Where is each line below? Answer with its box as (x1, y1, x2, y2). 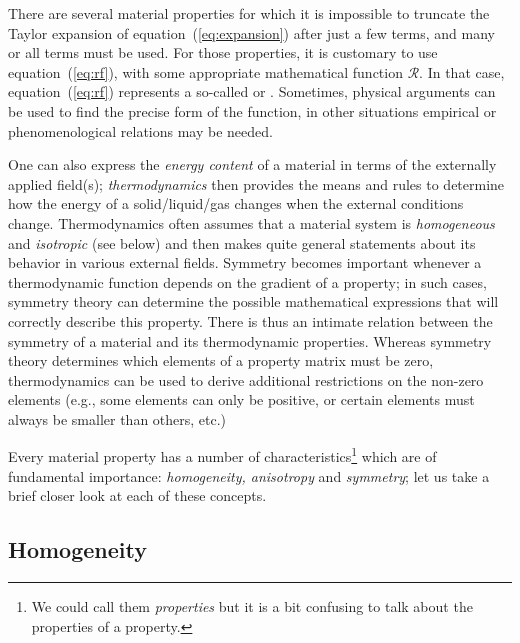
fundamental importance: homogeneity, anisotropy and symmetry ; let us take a (8, 465, 490, 486)
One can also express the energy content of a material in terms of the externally (8, 154, 497, 175)
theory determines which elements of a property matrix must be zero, (8, 350, 434, 371)
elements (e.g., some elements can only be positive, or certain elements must (8, 389, 475, 410)
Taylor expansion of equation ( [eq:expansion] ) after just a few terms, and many (8, 22, 495, 43)
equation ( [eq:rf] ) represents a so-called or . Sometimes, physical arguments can (8, 81, 496, 102)
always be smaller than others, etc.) (8, 408, 227, 429)
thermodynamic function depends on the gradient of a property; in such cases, (8, 271, 487, 292)
